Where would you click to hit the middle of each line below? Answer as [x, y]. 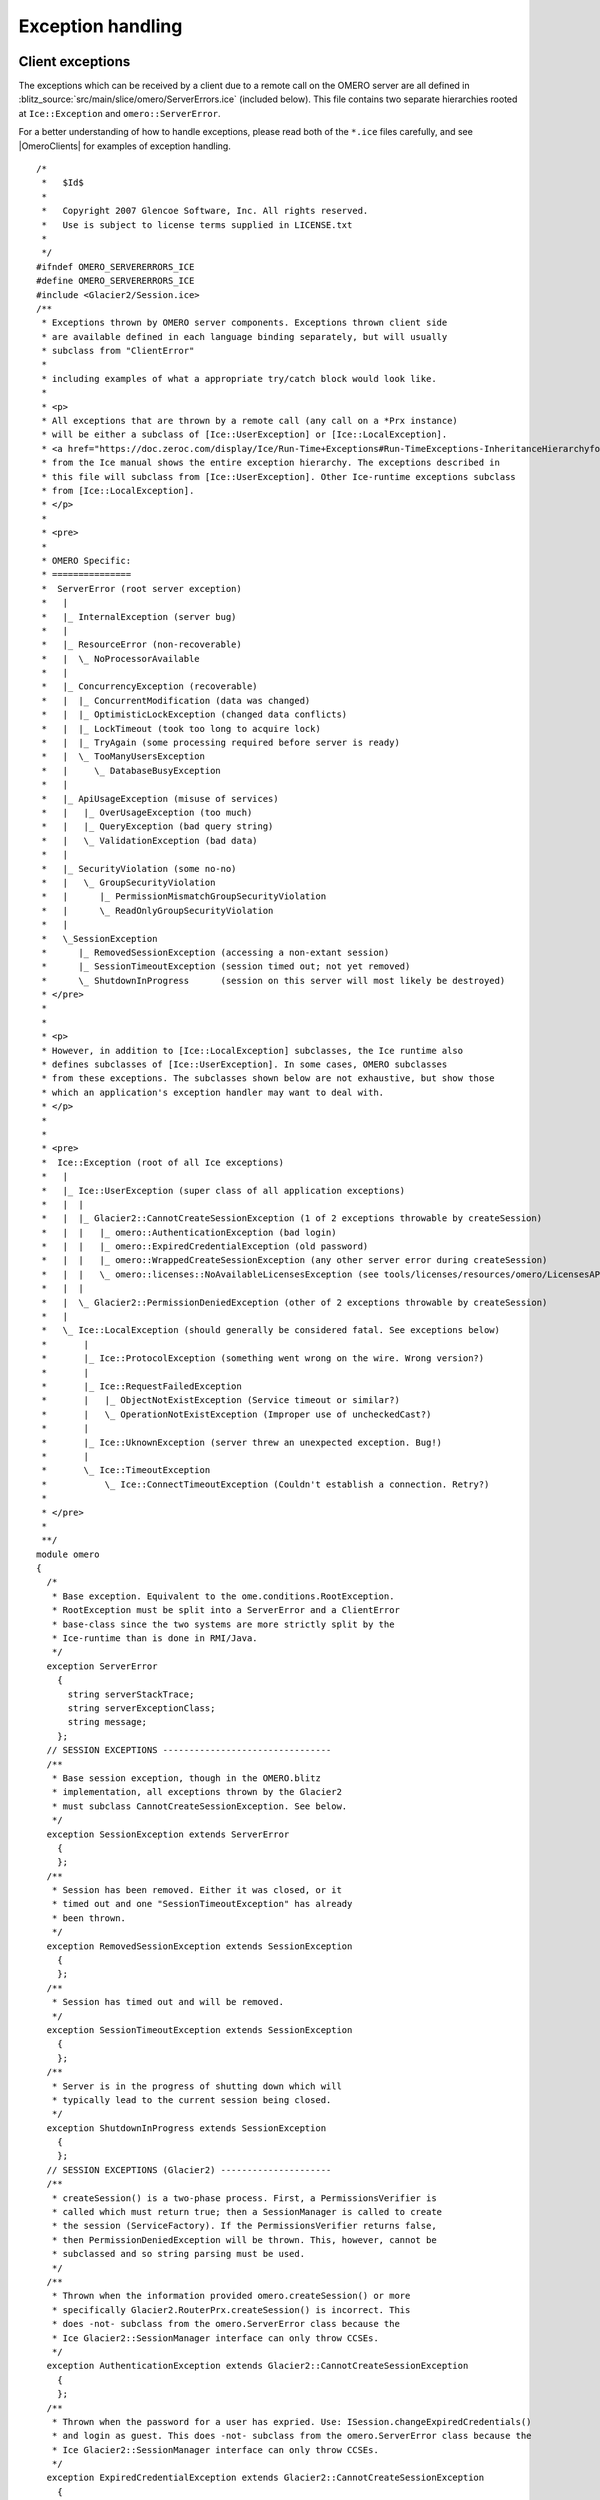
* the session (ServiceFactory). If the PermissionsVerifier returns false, [244, 2226]
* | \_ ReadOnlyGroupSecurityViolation [157, 910]
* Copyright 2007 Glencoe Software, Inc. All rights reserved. [205, 211]
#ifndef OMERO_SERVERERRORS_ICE [115, 266]
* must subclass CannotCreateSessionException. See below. [199, 1806]
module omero [68, 1554]
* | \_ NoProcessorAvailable [120, 658]
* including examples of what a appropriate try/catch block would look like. [239, 378]
